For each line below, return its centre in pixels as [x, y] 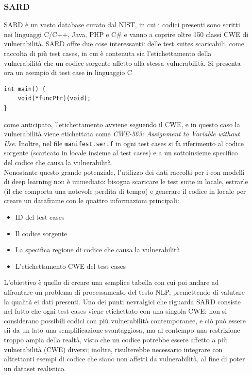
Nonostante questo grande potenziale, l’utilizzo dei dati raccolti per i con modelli [124, 172]
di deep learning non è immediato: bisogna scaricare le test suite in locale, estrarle [126, 181]
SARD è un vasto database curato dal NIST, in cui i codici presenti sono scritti [122, 25]
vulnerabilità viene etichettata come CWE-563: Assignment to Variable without [122, 134]
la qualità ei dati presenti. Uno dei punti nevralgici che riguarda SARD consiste [122, 301]
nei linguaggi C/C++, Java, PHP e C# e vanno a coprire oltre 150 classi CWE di [126, 34]
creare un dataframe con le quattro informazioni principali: [92, 200]
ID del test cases [40, 216]
